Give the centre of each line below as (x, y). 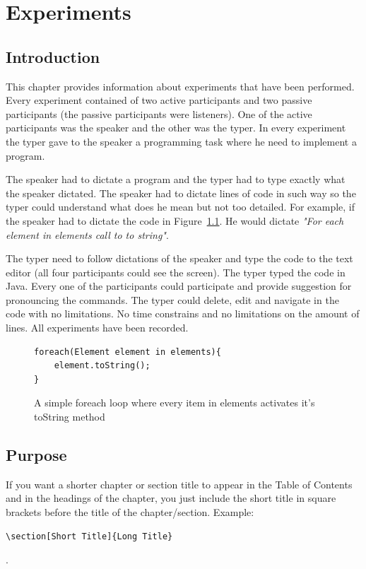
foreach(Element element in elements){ (128, 352)
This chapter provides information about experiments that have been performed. (180, 86)
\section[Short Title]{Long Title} (89, 536)
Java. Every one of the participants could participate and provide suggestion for (179, 286)
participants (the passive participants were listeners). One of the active (159, 113)
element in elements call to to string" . (87, 234)
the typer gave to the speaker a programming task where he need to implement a (181, 141)
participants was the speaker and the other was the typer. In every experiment (176, 128)
